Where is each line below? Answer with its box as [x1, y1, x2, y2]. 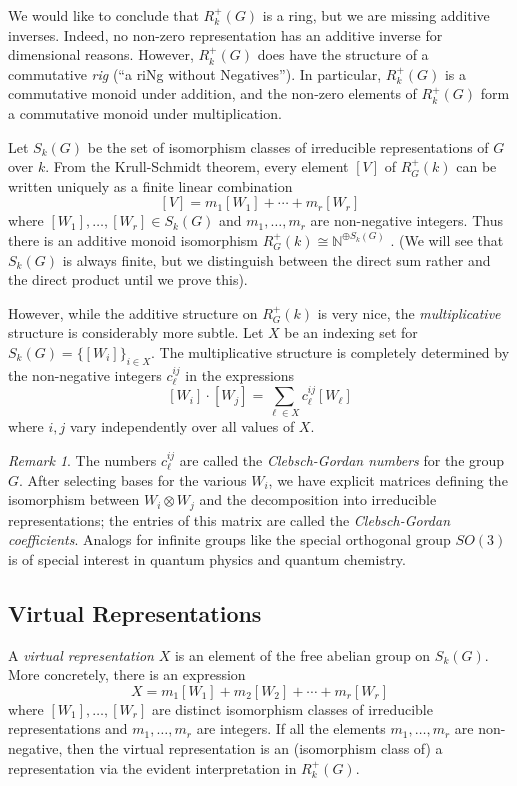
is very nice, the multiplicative [317, 302, 501, 323]
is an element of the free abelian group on [174, 644, 431, 665]
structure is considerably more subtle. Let [8, 322, 264, 343]
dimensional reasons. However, [8, 44, 194, 65]
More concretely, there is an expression [8, 664, 246, 685]
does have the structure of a [257, 44, 429, 65]
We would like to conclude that [8, 5, 199, 25]
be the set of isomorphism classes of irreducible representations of [87, 136, 489, 157]
